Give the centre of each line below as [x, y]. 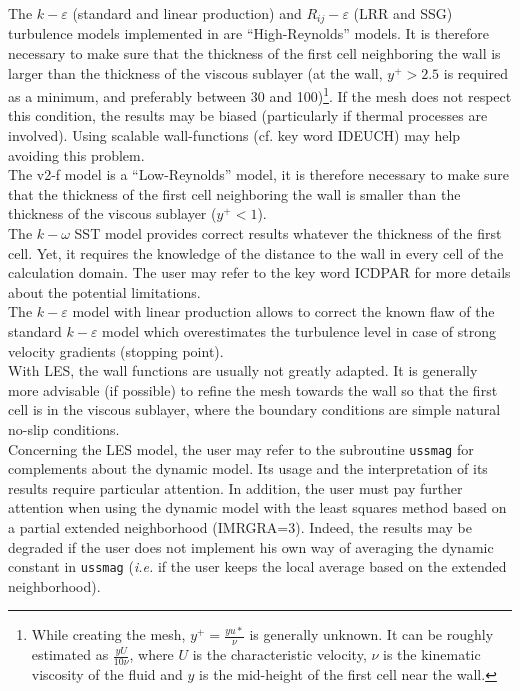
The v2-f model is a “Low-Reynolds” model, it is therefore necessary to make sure [259, 174]
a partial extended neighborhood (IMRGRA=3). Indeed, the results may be [240, 527]
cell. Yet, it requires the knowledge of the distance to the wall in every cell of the [256, 252]
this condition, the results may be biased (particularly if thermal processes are [248, 115]
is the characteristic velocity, [279, 654]
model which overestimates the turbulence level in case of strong [299, 331]
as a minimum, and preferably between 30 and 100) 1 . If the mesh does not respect [260, 94]
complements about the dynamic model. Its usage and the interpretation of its [248, 468]
